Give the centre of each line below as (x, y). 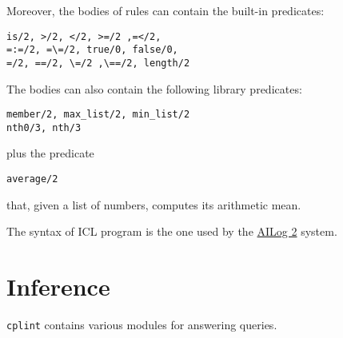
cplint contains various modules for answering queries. (142, 325)
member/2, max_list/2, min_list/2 (98, 115)
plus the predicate (50, 153)
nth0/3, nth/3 (44, 127)
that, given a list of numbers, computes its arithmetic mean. (154, 204)
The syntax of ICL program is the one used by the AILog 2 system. (172, 231)
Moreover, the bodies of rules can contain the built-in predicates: (166, 10)
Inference (58, 286)
